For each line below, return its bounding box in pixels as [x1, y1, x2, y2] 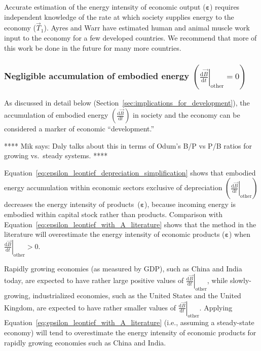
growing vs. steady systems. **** [4, 150, 108, 161]
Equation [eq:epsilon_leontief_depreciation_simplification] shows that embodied [4, 167, 256, 178]
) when [229, 229, 250, 239]
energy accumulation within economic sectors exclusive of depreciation [4, 182, 222, 193]
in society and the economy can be [133, 110, 240, 120]
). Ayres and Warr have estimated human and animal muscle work [44, 22, 250, 33]
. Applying [199, 302, 233, 312]
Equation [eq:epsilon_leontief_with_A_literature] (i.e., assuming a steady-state [4, 317, 254, 328]
